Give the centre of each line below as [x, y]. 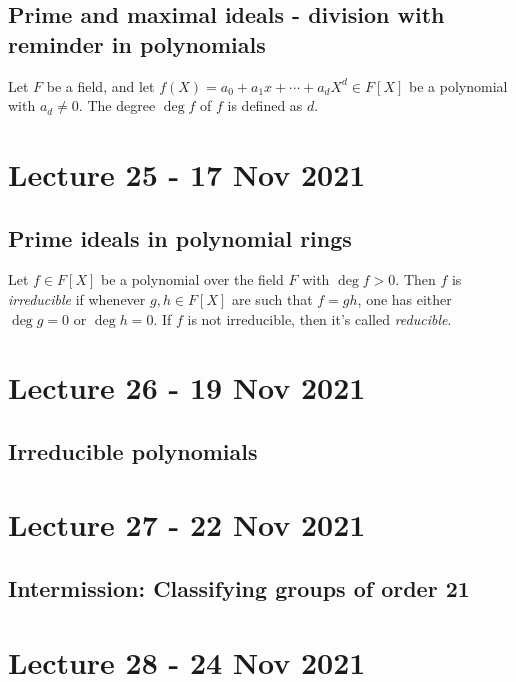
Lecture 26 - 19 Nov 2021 [187, 387]
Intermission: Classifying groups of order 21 [239, 588]
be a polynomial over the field [192, 279]
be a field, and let [100, 85]
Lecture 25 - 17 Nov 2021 [187, 173]
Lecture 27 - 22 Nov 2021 [187, 524]
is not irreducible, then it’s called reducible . [319, 318]
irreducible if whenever [77, 298]
